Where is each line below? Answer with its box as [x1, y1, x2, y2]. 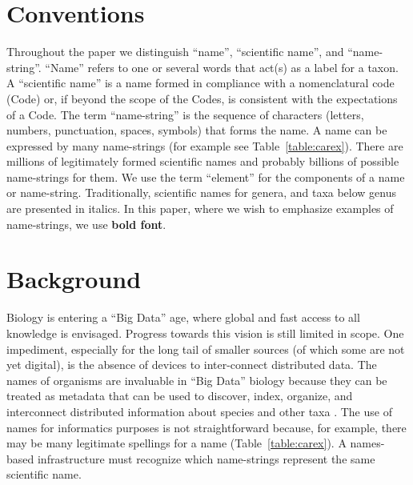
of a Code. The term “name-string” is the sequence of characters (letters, [6, 106, 364, 122]
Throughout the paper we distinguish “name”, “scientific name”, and [6, 43, 344, 60]
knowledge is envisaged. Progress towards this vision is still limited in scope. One [6, 324, 404, 341]
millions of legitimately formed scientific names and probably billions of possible [6, 153, 399, 170]
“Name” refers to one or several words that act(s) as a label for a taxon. [45, 58, 399, 75]
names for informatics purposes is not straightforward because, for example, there [6, 419, 407, 435]
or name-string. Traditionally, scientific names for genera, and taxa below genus [6, 184, 397, 201]
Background [6, 263, 142, 295]
